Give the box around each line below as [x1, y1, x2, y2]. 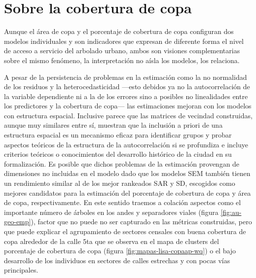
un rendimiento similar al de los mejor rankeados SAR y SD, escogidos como [4, 178, 235, 188]
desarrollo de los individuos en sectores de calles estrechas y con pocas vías [4, 255, 230, 265]
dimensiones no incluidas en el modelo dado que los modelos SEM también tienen [4, 168, 251, 178]
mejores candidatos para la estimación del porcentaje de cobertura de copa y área [4, 187, 251, 198]
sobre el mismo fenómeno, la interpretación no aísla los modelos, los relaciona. [4, 55, 240, 65]
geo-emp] [4, 216, 31, 227]
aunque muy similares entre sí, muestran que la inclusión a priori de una [4, 120, 223, 130]
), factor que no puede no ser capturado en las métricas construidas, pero [31, 216, 252, 227]
